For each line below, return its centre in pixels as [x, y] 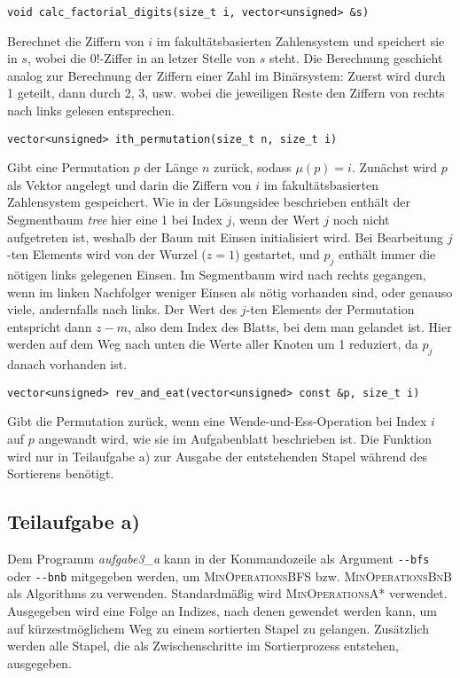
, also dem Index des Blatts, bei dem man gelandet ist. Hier [290, 326]
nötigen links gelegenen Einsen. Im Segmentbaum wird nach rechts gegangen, [217, 275]
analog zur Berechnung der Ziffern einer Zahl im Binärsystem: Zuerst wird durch [226, 75]
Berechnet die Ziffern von [76, 40]
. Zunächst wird [394, 167]
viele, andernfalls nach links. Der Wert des [122, 309]
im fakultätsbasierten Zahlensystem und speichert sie [300, 40]
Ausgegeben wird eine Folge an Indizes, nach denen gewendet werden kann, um [222, 610]
